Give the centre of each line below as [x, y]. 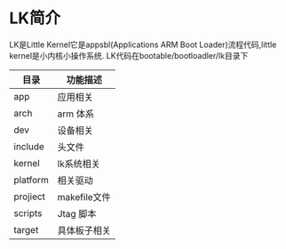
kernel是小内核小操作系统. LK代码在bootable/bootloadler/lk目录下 [129, 55]
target [26, 229]
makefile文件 [84, 197]
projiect [30, 197]
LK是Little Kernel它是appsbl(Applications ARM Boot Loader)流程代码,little [143, 44]
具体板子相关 [84, 230]
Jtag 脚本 [77, 213]
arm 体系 [76, 114]
